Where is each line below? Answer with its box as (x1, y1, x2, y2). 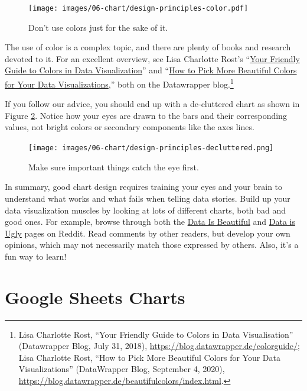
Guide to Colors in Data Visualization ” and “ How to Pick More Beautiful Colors (5, 64, 297, 76)
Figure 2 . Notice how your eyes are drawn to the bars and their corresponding (5, 109, 287, 121)
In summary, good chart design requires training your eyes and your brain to (5, 180, 283, 193)
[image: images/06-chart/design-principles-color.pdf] (28, 4, 249, 12)
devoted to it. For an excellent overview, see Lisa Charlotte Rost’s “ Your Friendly (5, 52, 300, 64)
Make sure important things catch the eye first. (28, 160, 199, 173)
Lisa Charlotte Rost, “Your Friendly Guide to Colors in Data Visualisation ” (18, 328, 293, 340)
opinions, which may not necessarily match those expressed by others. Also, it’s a (5, 238, 299, 251)
